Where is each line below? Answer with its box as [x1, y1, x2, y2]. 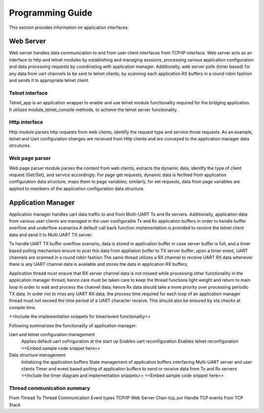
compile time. [9, 304, 37, 310]
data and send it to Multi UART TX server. [9, 231, 93, 237]
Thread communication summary [9, 385, 90, 391]
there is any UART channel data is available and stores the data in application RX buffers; [9, 261, 188, 267]
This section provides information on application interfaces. [9, 24, 129, 30]
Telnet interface [9, 90, 48, 96]
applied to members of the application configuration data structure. [9, 185, 145, 191]
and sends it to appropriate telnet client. [9, 77, 90, 83]
